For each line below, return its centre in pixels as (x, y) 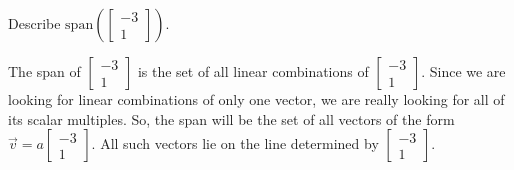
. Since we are (463, 71)
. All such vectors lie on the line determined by (235, 143)
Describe (34, 23)
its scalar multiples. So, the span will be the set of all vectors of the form (231, 118)
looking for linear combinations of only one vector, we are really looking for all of (256, 99)
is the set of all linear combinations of (253, 71)
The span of (44, 71)
